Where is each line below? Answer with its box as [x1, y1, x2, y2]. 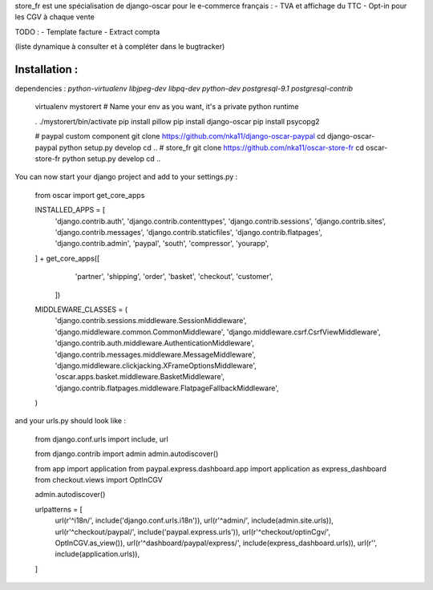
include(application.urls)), [55, 549, 140, 559]
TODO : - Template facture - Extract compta [14, 26, 160, 36]
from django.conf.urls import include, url [34, 434, 168, 444]
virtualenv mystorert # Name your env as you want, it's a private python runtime [34, 102, 299, 111]
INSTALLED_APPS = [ [34, 205, 106, 215]
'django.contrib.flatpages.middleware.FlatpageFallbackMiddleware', [55, 383, 280, 393]
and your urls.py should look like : [14, 416, 127, 426]
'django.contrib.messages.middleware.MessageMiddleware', [55, 350, 256, 359]
